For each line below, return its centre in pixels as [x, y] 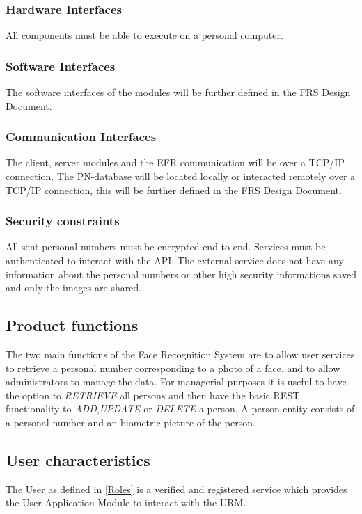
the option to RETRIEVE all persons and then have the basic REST [153, 395]
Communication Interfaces [81, 137]
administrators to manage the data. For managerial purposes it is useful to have [176, 382]
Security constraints [63, 221]
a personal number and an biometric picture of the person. [131, 422]
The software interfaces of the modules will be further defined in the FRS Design [178, 92]
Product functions [72, 325]
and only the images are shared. [74, 288]
